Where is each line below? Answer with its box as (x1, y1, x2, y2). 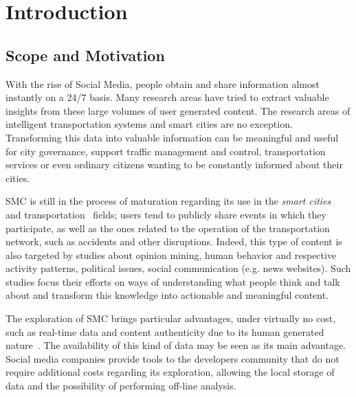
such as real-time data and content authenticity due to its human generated (5, 324, 324, 339)
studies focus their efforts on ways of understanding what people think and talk (5, 274, 340, 288)
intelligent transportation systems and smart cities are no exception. (5, 117, 293, 131)
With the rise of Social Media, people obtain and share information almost (5, 76, 320, 91)
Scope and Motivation (5, 44, 165, 65)
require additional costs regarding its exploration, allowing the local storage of (5, 365, 335, 379)
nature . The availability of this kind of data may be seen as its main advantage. (5, 338, 346, 352)
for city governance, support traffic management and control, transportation (5, 144, 326, 158)
